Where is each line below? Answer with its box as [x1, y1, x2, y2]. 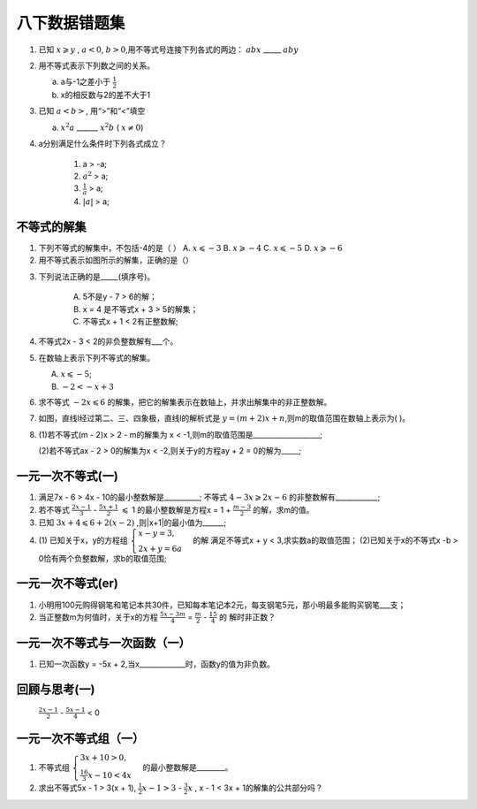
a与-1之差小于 [60, 76, 110, 88]
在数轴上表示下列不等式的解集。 [38, 352, 155, 363]
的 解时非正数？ [218, 611, 276, 622]
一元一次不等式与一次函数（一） [16, 636, 191, 651]
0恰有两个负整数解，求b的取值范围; [38, 553, 167, 563]
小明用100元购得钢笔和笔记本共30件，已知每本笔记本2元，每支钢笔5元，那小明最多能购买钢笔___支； [38, 599, 406, 610]
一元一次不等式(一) [16, 469, 118, 484]
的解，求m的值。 [253, 504, 314, 515]
